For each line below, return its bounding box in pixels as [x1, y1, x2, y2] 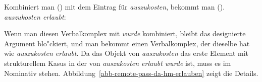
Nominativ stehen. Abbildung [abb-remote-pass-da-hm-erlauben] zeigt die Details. [4, 67, 258, 78]
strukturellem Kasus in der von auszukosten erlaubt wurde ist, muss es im [4, 57, 231, 68]
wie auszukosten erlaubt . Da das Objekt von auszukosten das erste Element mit [4, 48, 249, 58]
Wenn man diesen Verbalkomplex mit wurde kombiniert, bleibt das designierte [4, 28, 246, 39]
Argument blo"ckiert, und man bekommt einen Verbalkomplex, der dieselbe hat [4, 38, 250, 48]
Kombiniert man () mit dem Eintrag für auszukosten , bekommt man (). [4, 2, 225, 12]
